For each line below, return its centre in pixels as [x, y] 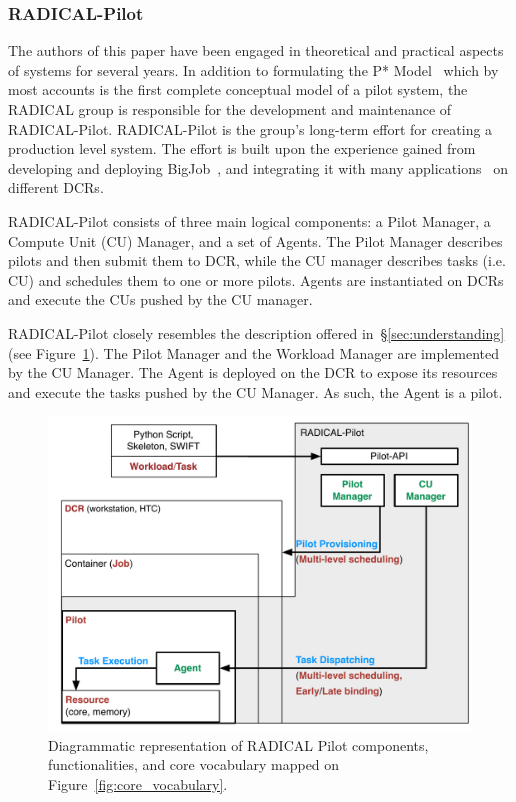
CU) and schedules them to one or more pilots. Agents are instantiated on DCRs [256, 279]
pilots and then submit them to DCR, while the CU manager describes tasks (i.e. [257, 260]
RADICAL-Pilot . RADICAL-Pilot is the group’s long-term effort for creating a [250, 128]
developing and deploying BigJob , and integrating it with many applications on [258, 167]
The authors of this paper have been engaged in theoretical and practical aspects [256, 50]
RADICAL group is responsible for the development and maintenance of [230, 109]
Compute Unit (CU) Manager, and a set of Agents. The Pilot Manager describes [255, 240]
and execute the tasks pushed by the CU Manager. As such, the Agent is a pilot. [255, 391]
